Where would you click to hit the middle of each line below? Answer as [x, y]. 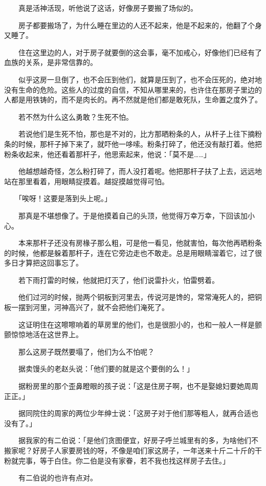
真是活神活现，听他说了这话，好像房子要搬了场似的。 [108, 8]
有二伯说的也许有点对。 [58, 478]
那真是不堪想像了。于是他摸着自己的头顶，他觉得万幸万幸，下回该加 [133, 215]
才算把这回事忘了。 [50, 263]
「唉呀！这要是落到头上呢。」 [65, 198]
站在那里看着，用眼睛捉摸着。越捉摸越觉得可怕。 [86, 181]
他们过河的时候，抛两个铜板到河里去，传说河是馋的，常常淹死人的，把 [136, 297]
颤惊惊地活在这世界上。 [43, 334]
